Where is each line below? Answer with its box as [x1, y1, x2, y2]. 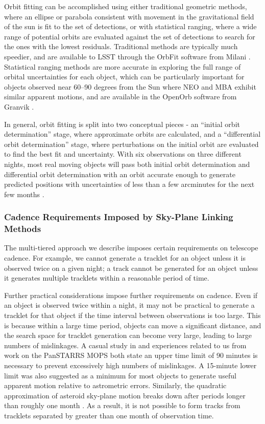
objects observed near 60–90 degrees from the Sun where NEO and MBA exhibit [4, 81, 256, 92]
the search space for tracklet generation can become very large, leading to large [4, 330, 252, 341]
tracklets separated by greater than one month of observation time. [4, 410, 214, 420]
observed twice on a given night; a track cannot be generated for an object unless [4, 262, 258, 273]
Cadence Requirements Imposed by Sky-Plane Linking [4, 210, 233, 223]
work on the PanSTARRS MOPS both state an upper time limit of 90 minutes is [4, 350, 258, 361]
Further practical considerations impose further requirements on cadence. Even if [4, 289, 258, 300]
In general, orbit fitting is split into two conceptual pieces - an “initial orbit [4, 118, 240, 129]
